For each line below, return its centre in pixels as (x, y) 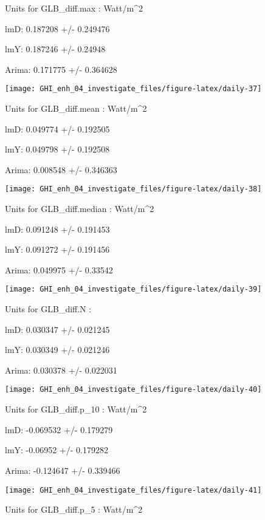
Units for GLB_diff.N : (48, 309)
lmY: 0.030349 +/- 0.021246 (57, 350)
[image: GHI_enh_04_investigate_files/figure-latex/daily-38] (133, 189)
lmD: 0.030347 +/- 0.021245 (57, 329)
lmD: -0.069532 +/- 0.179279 (59, 429)
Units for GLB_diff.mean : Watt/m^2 (76, 108)
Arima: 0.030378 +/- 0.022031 (61, 370)
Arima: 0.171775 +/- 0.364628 (61, 69)
